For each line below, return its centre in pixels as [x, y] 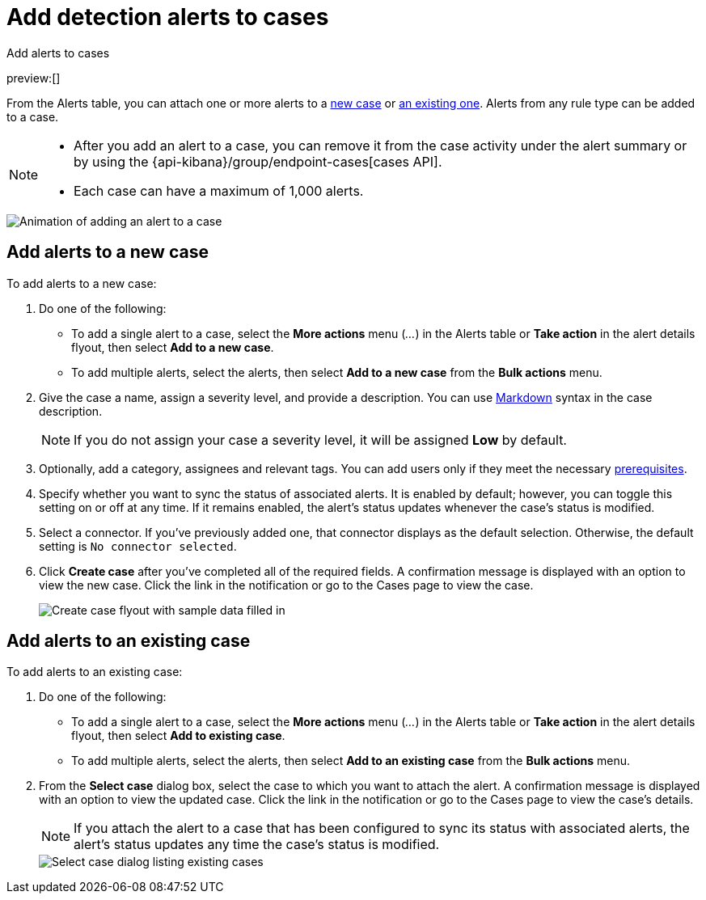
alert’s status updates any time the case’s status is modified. [257, 845]
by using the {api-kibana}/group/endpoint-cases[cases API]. [258, 161]
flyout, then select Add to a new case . [173, 347]
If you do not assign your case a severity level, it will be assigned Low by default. [320, 439]
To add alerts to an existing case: [95, 672]
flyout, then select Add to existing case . [178, 736]
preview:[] [34, 78]
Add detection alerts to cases [168, 17]
